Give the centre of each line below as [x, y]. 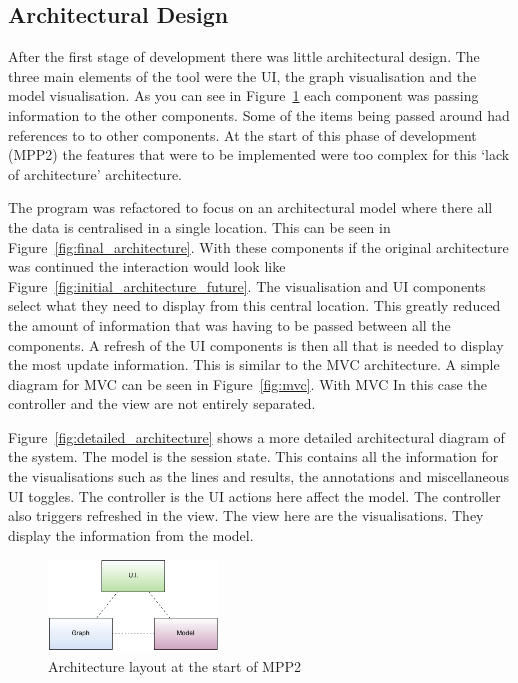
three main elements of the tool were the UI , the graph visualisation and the [242, 75]
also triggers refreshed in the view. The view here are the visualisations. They [246, 515]
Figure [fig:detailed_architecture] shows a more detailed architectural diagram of [256, 436]
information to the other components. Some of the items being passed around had [259, 114]
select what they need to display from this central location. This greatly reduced [254, 305]
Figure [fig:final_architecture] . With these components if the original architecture [258, 246]
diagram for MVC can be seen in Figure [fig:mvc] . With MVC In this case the [247, 383]
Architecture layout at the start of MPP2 [174, 665]
